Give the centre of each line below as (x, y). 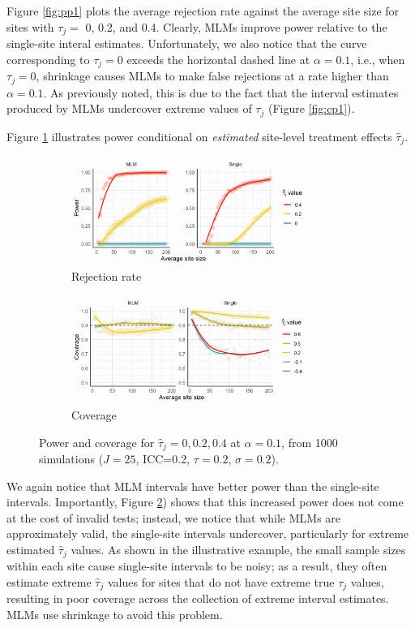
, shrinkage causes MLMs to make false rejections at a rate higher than (212, 76)
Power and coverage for (97, 442)
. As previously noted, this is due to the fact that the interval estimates (221, 92)
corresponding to (48, 59)
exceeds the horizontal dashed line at (218, 59)
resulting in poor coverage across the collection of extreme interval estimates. (198, 598)
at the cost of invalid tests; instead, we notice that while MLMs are (174, 517)
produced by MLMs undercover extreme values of (129, 108)
